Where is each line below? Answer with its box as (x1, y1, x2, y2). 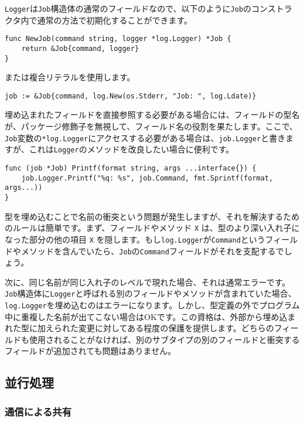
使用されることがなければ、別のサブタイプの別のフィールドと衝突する (29, 333, 300, 345)
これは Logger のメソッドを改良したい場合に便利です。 (29, 143, 234, 155)
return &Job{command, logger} (21, 44, 139, 53)
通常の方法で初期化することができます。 (37, 13, 193, 26)
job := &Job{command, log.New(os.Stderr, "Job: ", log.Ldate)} (5, 91, 257, 100)
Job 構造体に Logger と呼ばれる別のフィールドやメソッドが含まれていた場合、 (5, 287, 296, 300)
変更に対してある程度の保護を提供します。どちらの (78, 322, 274, 334)
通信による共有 (5, 404, 72, 418)
